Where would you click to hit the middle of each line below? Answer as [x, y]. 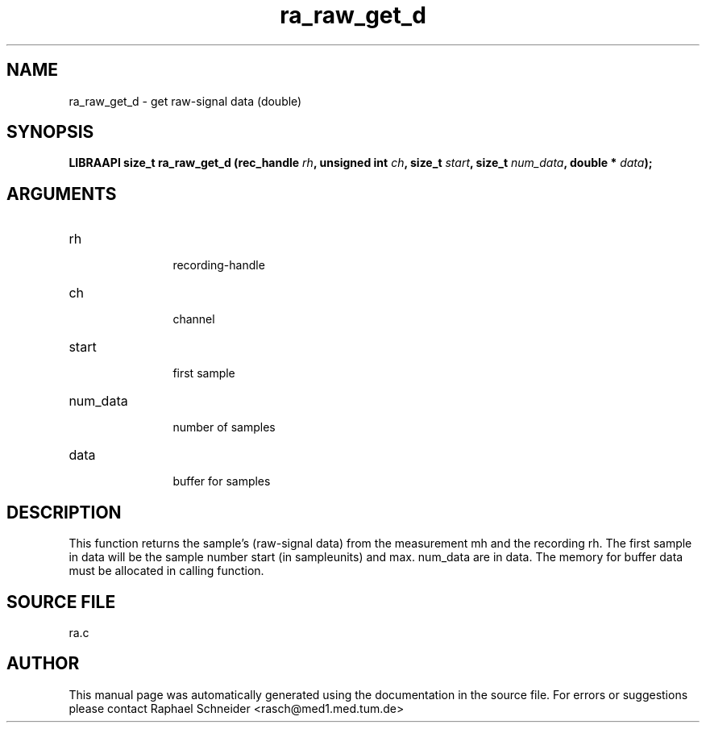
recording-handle [219, 265]
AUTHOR [43, 664]
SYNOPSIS [50, 132]
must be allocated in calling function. [166, 571]
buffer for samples [222, 481]
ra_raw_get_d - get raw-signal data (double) [185, 101]
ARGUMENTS [62, 194]
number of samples [224, 427]
